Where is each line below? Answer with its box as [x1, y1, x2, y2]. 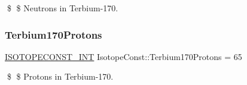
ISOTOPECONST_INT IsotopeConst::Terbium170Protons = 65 [5, 50, 242, 62]
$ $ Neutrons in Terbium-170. [7, 2, 118, 14]
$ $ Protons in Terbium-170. [7, 70, 114, 83]
